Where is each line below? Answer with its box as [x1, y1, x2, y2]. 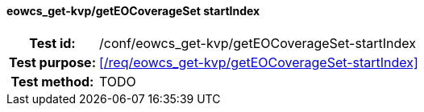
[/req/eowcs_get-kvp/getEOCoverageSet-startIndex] [98, 54, 418, 70]
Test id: [29, 34, 76, 51]
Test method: [10, 73, 94, 90]
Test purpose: [9, 54, 96, 70]
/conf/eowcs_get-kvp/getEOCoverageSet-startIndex [98, 34, 416, 51]
